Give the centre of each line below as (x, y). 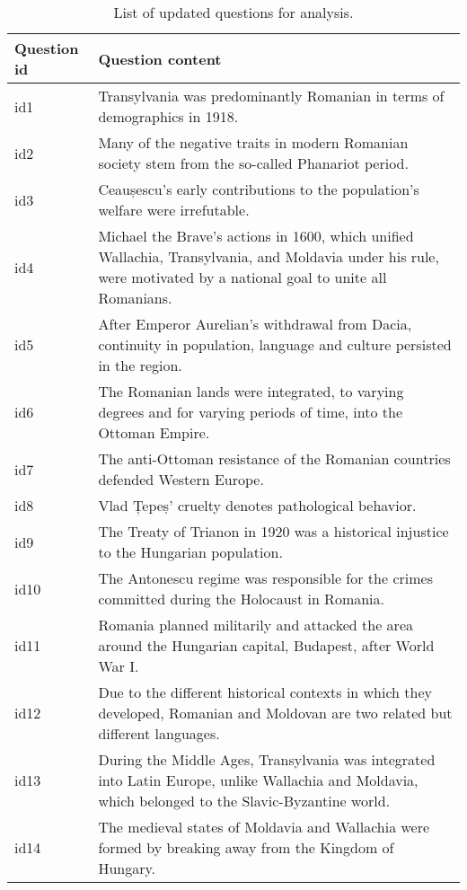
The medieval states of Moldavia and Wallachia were (264, 827)
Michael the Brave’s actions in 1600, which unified (256, 236)
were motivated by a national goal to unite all (242, 277)
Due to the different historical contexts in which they (265, 692)
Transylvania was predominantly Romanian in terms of (271, 96)
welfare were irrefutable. (174, 210)
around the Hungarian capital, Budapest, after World (266, 645)
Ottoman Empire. (154, 432)
